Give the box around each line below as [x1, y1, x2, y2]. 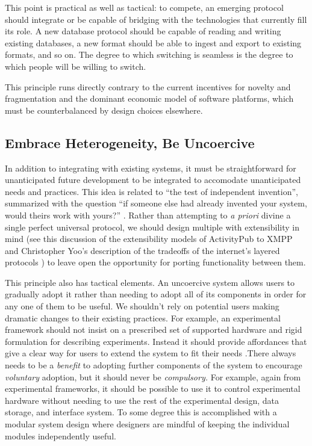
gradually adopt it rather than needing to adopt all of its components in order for [5, 288, 307, 300]
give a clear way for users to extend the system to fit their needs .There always [5, 347, 296, 359]
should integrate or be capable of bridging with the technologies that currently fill [5, 13, 307, 25]
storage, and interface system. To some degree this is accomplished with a [5, 406, 277, 418]
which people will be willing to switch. [5, 60, 146, 72]
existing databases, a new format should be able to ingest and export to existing [5, 36, 302, 49]
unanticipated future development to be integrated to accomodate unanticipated [5, 173, 301, 186]
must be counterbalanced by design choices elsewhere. [5, 104, 203, 116]
